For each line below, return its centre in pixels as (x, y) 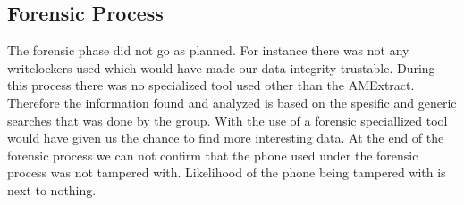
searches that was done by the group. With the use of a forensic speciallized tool (228, 120)
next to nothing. (52, 189)
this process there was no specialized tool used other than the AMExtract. (211, 85)
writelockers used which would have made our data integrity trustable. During (221, 67)
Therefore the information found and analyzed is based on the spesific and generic (232, 102)
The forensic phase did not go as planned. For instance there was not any (208, 50)
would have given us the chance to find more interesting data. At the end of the (226, 138)
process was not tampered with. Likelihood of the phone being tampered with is (227, 172)
